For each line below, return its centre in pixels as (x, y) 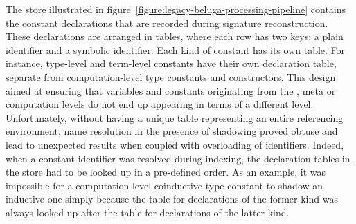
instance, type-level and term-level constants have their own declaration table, (171, 63)
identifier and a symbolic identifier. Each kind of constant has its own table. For (176, 49)
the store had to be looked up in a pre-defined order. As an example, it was (166, 172)
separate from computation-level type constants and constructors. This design (171, 76)
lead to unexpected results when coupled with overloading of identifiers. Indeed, (175, 144)
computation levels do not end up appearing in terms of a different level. (160, 104)
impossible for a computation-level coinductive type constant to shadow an (164, 185)
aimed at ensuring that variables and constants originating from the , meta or (171, 90)
